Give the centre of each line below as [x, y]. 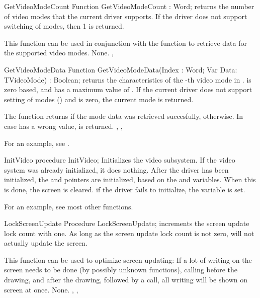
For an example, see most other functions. [69, 206]
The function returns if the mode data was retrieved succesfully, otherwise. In [124, 116]
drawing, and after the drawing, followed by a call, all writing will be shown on [126, 280]
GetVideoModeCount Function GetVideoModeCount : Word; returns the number [129, 6]
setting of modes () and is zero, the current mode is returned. [99, 99]
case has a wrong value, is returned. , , [63, 126]
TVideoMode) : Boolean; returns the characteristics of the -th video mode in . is [128, 79]
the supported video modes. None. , [59, 53]
